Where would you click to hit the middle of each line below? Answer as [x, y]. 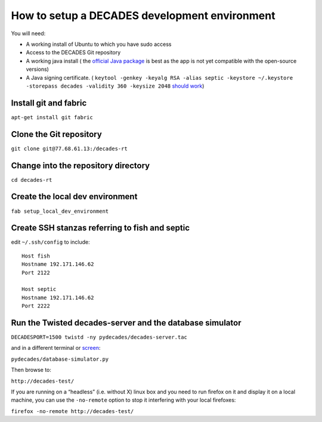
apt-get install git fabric [52, 117]
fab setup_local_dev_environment [60, 211]
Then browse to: [31, 370]
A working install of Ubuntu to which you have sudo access [99, 44]
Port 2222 [36, 306]
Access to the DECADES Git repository [73, 52]
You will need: [28, 33]
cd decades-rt [32, 180]
